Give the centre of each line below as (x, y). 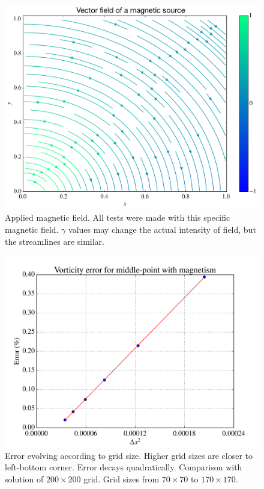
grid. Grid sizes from (121, 479)
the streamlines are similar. (55, 241)
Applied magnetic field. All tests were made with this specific (118, 217)
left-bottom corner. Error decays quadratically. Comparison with (124, 467)
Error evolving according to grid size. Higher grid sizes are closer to (129, 455)
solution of (24, 479)
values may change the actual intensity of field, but (162, 229)
